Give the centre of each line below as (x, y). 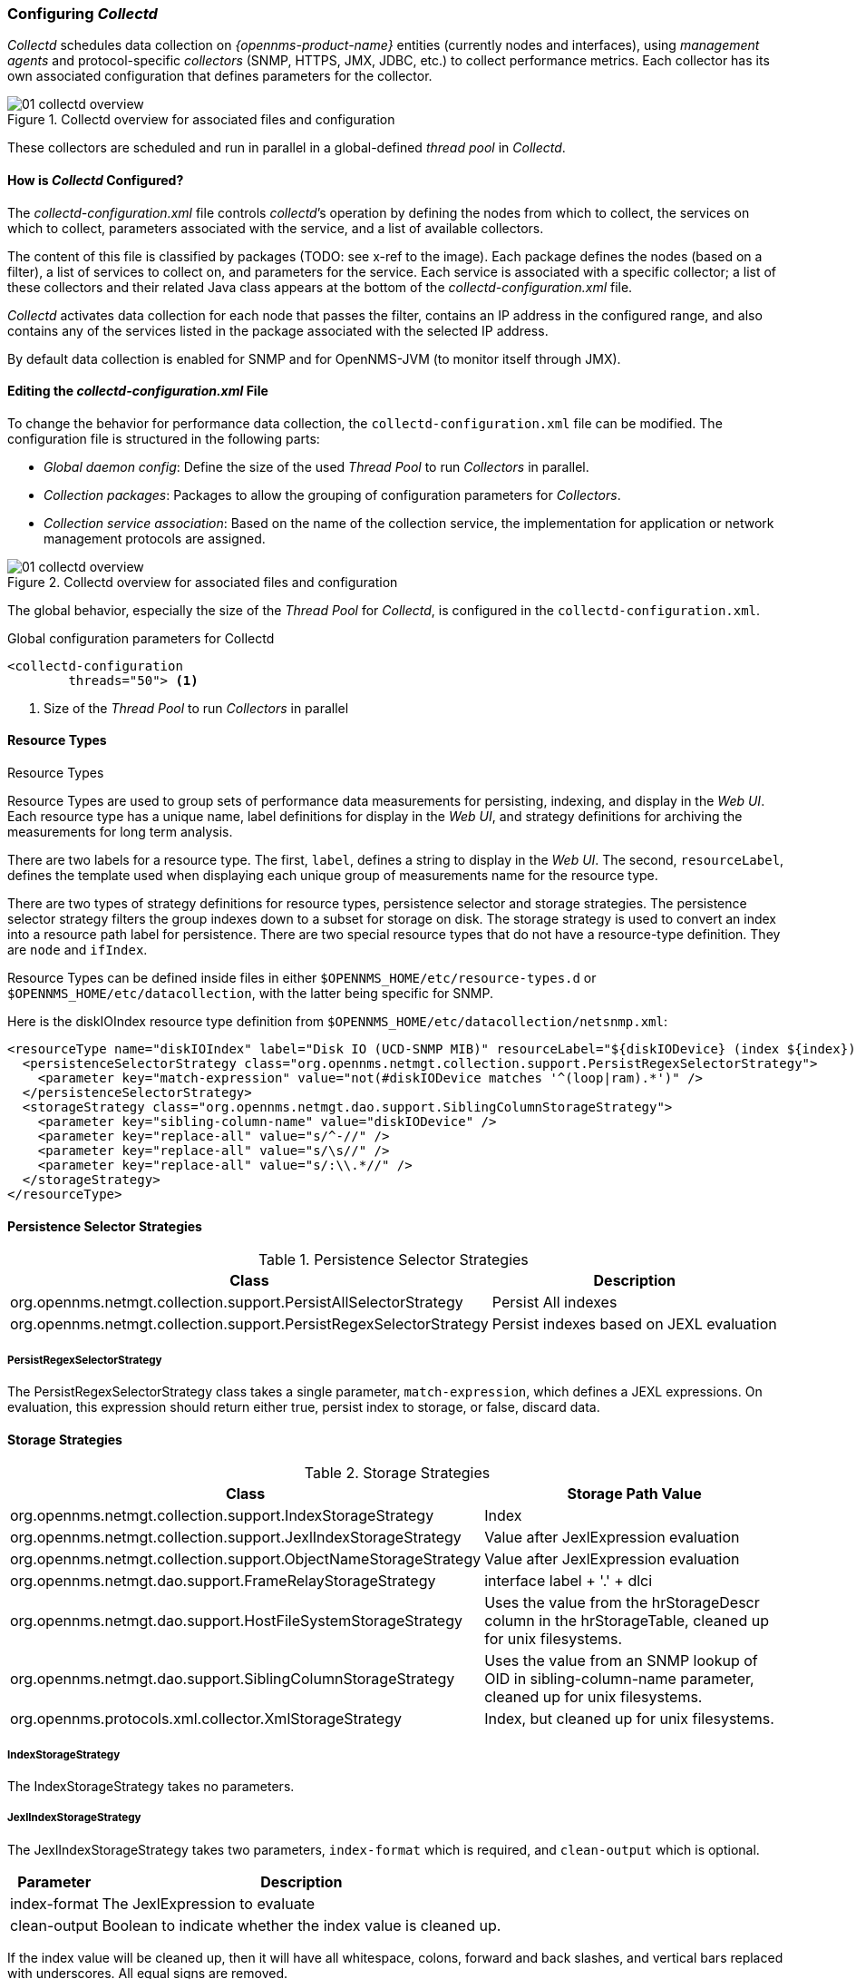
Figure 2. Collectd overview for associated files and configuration (203, 582)
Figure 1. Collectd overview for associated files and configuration (201, 120)
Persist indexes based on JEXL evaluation (634, 1324)
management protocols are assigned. (155, 538)
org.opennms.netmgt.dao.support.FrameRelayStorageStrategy (223, 1581)
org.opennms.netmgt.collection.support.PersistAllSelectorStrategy (237, 1303)
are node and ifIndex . (78, 950)
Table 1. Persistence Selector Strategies (393, 1260)
